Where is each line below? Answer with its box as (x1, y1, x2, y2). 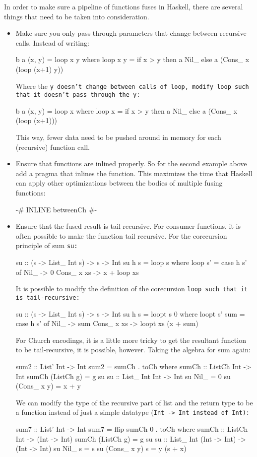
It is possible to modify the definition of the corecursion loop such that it (15, 283, 248, 294)
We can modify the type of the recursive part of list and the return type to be (15, 397, 253, 407)
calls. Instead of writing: (15, 37, 89, 48)
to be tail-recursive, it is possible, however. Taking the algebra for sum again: (15, 344, 251, 355)
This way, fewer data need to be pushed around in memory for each (15, 132, 221, 142)
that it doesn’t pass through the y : (15, 91, 140, 99)
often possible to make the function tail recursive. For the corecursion (15, 230, 227, 241)
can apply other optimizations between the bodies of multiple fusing (15, 178, 223, 188)
